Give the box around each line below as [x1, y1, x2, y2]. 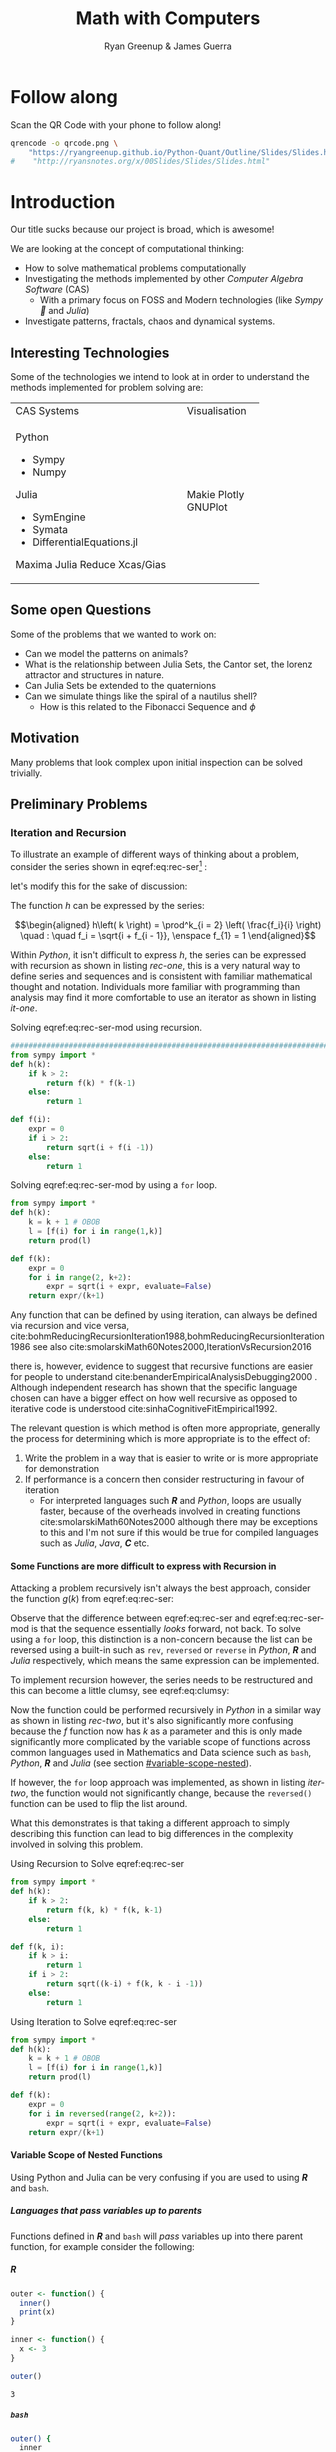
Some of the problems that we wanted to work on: [10, 628, 217, 640]
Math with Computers [75, 7, 261, 30]
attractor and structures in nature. [24, 668, 165, 681]
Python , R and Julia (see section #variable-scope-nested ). [10, 1757, 252, 1769]
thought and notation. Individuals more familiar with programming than [10, 981, 301, 993]
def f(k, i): [10, 1942, 65, 1952]
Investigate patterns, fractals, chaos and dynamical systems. [24, 315, 276, 327]
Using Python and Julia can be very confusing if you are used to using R [10, 2171, 308, 2183]
